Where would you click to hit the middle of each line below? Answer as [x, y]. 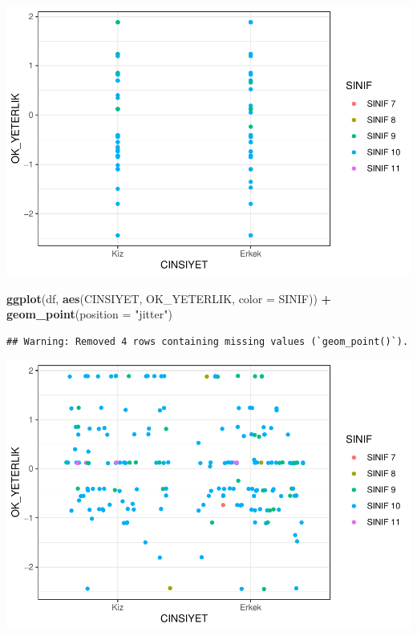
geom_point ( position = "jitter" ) [89, 314]
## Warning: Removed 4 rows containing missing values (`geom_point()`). [208, 341]
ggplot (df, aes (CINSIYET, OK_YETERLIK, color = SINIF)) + [169, 298]
